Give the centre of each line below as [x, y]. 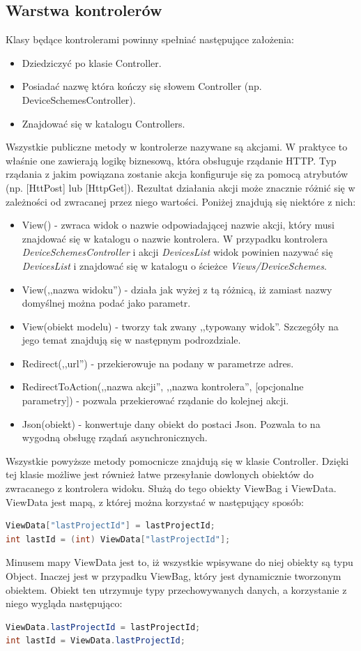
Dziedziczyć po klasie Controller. [92, 62]
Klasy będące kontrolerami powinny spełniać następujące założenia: [150, 39]
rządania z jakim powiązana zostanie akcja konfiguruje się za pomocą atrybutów [177, 174]
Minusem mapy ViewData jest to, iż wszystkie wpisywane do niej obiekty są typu [179, 562]
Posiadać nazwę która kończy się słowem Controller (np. [142, 86]
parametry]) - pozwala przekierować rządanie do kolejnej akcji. [155, 400]
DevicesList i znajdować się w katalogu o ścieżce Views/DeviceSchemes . [174, 265]
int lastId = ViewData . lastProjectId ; [95, 641]
